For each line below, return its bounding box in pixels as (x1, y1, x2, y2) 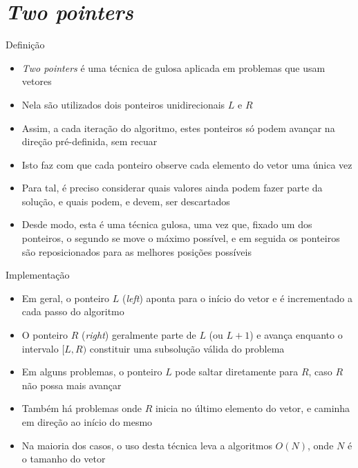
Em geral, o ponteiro (21, 290, 110, 305)
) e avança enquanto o (249, 328, 343, 342)
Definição (6, 37, 45, 52)
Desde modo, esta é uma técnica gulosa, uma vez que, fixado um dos (21, 217, 312, 232)
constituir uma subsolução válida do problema (89, 341, 285, 355)
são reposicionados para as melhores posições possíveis (21, 244, 252, 259)
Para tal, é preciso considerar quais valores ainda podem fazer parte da (21, 180, 323, 195)
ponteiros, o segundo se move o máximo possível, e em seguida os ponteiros (21, 231, 340, 245)
